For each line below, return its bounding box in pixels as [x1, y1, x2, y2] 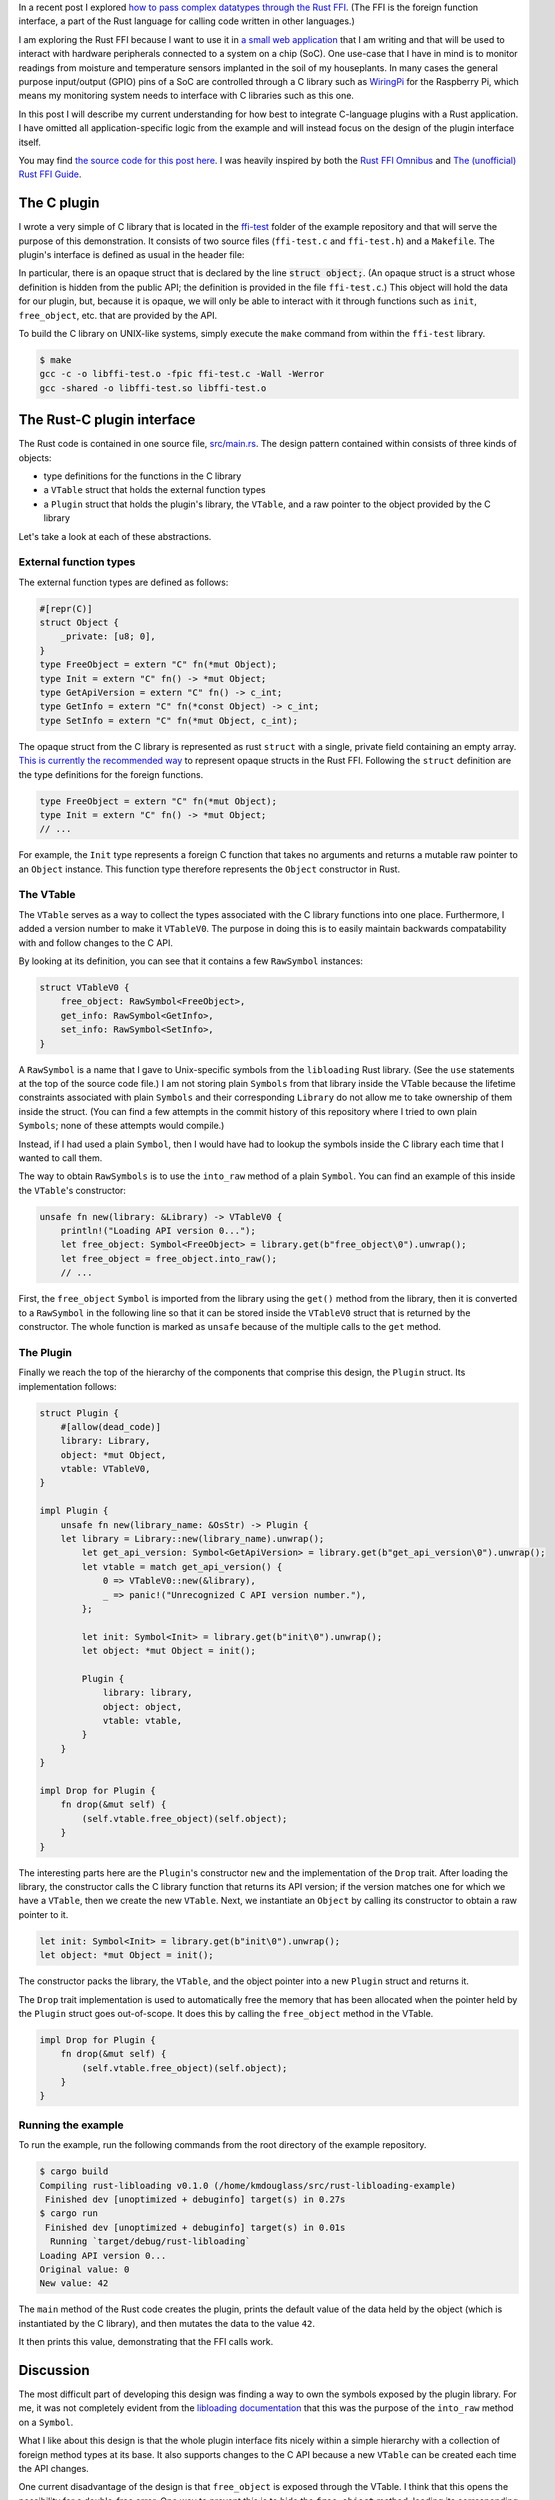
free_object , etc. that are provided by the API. [18, 309, 218, 321]
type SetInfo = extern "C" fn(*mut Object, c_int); [39, 715, 299, 726]
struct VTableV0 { [39, 982, 130, 993]
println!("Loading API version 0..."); [60, 1225, 257, 1237]
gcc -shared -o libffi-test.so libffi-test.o [39, 382, 267, 394]
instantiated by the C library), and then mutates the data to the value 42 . [18, 2317, 315, 2329]
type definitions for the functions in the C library [43, 470, 242, 482]
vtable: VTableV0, [60, 1463, 151, 1475]
